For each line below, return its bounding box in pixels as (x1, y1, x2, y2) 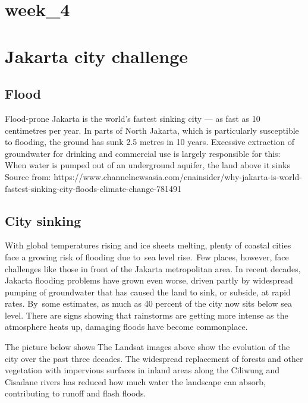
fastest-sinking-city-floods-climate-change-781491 (5, 182, 182, 194)
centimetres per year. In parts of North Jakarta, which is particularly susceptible (5, 124, 299, 136)
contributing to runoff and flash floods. (5, 387, 146, 399)
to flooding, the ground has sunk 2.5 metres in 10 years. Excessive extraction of (5, 136, 294, 148)
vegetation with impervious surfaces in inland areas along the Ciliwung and (5, 364, 280, 376)
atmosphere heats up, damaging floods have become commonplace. (5, 320, 248, 333)
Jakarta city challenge (5, 43, 188, 68)
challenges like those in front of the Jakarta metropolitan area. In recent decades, (5, 262, 301, 275)
